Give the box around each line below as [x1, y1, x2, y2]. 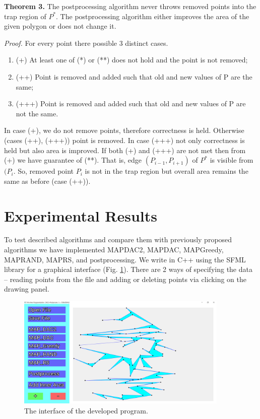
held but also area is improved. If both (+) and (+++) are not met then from [4, 145, 246, 155]
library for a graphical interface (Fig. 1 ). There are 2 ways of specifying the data [4, 264, 252, 274]
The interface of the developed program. [24, 405, 148, 416]
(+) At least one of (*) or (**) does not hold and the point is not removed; [16, 54, 248, 65]
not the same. [16, 108, 58, 118]
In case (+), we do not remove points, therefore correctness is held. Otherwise [4, 125, 244, 135]
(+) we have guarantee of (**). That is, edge [4, 155, 142, 165]
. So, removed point [13, 166, 74, 176]
